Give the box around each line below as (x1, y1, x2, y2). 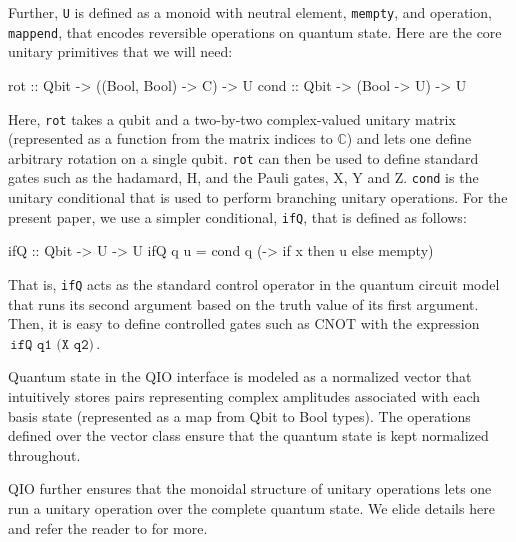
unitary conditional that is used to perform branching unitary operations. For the (8, 187, 508, 208)
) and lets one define (346, 128, 472, 149)
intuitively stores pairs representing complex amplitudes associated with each (8, 385, 481, 406)
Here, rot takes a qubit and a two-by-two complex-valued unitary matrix (8, 108, 456, 129)
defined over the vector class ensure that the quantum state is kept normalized (8, 425, 489, 446)
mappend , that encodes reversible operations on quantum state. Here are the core (8, 21, 502, 42)
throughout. (8, 444, 81, 465)
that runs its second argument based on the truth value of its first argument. (8, 293, 479, 314)
